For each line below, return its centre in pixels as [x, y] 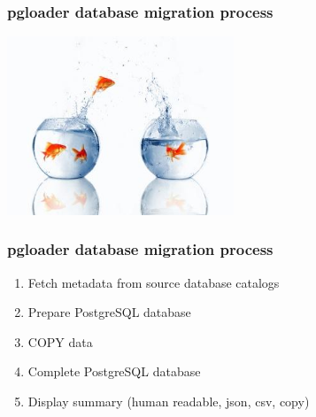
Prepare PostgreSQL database [109, 312]
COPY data [60, 341]
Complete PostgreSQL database [114, 371]
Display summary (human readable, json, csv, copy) [169, 401]
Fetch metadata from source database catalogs [154, 282]
